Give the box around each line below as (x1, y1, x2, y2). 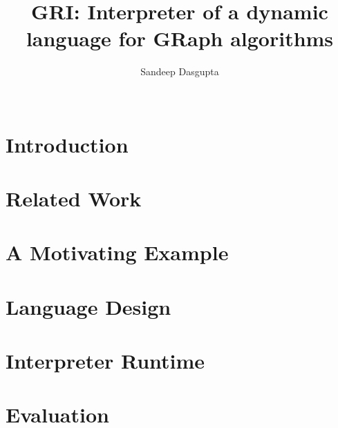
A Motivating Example (6, 238, 229, 266)
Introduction (6, 130, 129, 158)
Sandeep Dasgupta (140, 64, 219, 79)
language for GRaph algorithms (26, 24, 334, 52)
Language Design (6, 292, 171, 320)
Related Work (6, 184, 142, 212)
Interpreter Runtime (6, 347, 205, 374)
